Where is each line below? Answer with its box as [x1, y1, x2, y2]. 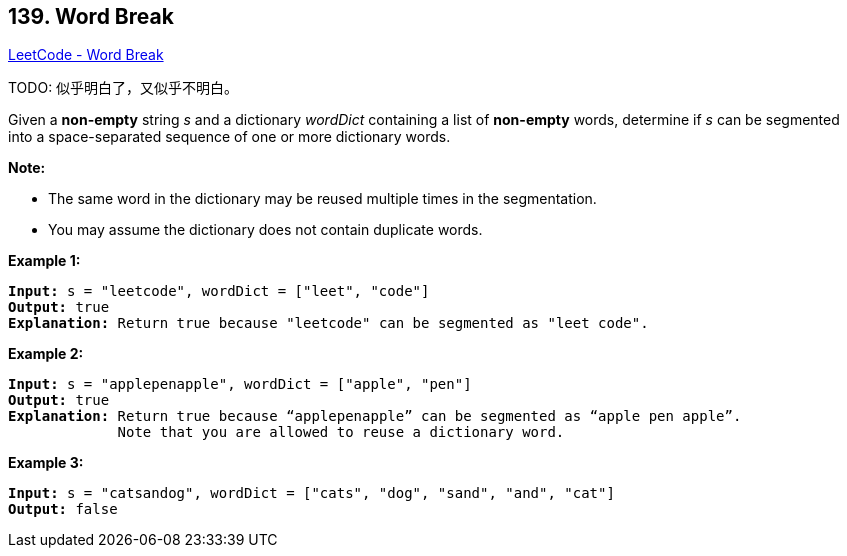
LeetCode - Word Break [8, 46, 164, 64]
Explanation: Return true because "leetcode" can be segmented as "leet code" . [8, 315, 649, 332]
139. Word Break [8, 4, 174, 29]
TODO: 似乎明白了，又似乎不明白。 [8, 79, 239, 97]
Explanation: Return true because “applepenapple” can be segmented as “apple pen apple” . [8, 408, 742, 425]
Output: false [8, 501, 118, 518]
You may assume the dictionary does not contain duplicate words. [48, 221, 483, 239]
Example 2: [8, 345, 84, 363]
